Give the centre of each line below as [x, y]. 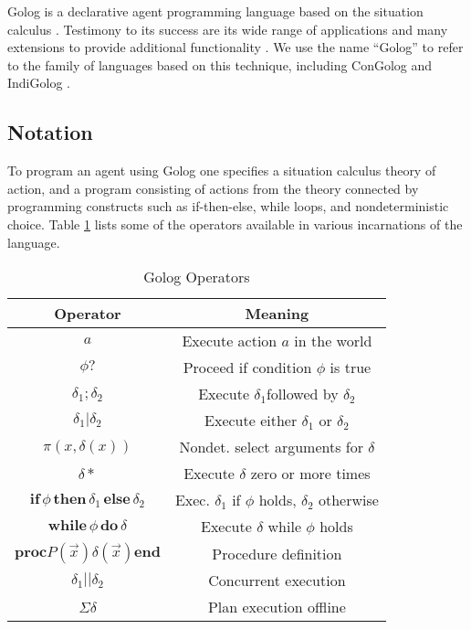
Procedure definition [277, 553]
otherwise [348, 500]
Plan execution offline [277, 607]
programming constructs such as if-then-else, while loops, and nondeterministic [228, 206]
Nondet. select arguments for [271, 447]
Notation [50, 132]
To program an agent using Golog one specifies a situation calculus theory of [222, 171]
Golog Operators [197, 277]
